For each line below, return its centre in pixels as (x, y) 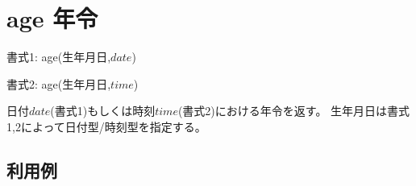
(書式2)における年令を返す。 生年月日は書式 (294, 111)
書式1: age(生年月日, (59, 57)
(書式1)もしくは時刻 (103, 111)
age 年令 (52, 18)
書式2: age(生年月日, (59, 83)
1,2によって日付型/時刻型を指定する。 (106, 126)
